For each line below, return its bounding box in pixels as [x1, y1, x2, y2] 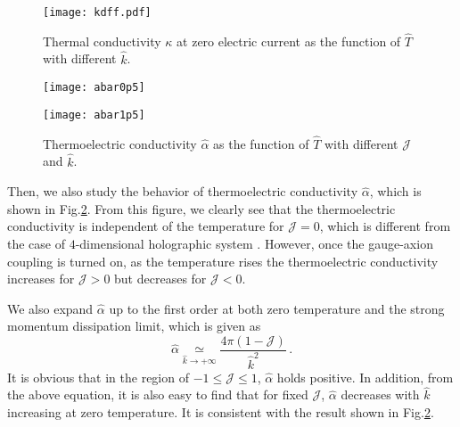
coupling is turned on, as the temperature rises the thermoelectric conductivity [7, 251, 439, 270]
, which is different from [319, 217, 451, 235]
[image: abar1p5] [43, 108, 145, 121]
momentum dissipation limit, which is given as [7, 316, 261, 335]
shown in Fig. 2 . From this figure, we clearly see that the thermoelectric [7, 199, 396, 218]
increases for [7, 269, 75, 288]
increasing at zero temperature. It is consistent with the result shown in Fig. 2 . [7, 403, 434, 421]
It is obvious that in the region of [7, 367, 189, 386]
